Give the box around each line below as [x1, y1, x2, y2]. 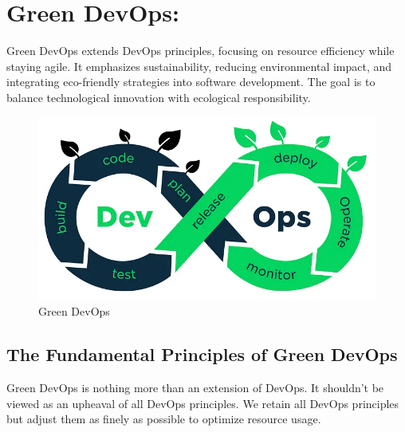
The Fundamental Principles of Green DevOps [6, 342, 398, 367]
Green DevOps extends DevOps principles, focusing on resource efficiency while [6, 42, 395, 59]
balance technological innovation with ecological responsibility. [6, 88, 311, 105]
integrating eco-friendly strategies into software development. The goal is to [6, 73, 376, 90]
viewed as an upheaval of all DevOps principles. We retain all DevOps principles [6, 395, 399, 411]
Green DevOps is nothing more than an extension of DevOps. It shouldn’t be [6, 379, 384, 396]
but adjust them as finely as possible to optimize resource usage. [6, 410, 321, 427]
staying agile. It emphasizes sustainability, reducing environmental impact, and [6, 57, 392, 74]
